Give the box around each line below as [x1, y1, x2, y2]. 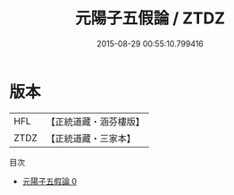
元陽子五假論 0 [21, 175, 78, 186]
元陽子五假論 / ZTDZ [74, 8, 226, 29]
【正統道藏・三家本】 [46, 131, 137, 144]
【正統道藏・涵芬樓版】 [46, 115, 146, 128]
